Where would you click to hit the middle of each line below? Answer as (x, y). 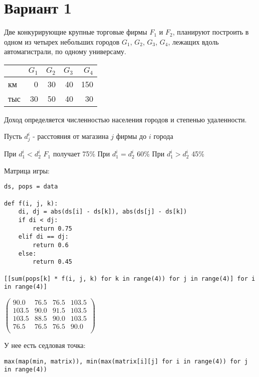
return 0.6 (51, 245)
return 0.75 (53, 228)
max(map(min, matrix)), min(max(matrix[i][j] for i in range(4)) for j (126, 361)
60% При (151, 154)
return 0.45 (53, 262)
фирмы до (131, 136)
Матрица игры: (27, 170)
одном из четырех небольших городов (62, 41)
